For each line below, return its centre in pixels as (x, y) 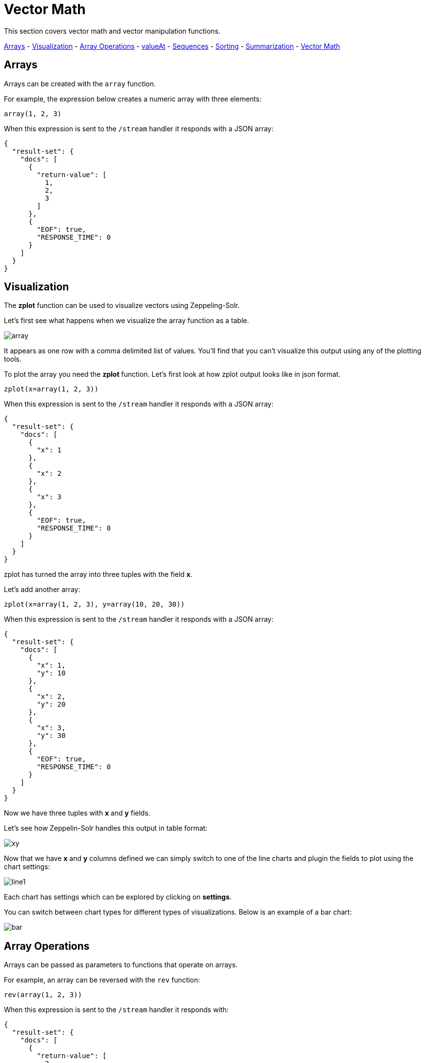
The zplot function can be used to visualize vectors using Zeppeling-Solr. (122, 306)
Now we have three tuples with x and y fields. (77, 813)
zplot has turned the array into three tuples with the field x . (98, 574)
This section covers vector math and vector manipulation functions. (112, 31)
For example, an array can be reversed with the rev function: (102, 980)
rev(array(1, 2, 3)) (43, 995)
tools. (13, 359)
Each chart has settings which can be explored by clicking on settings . (118, 897)
